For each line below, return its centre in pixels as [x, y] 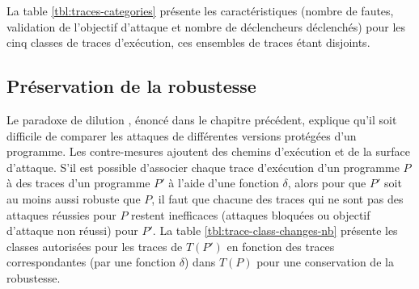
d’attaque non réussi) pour [72, 230]
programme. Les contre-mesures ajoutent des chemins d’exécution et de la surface [208, 151]
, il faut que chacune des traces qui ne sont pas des [277, 198]
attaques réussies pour [61, 214]
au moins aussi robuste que [74, 198]
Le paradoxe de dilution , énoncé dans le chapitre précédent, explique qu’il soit [202, 119]
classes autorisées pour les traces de [95, 246]
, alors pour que [327, 183]
